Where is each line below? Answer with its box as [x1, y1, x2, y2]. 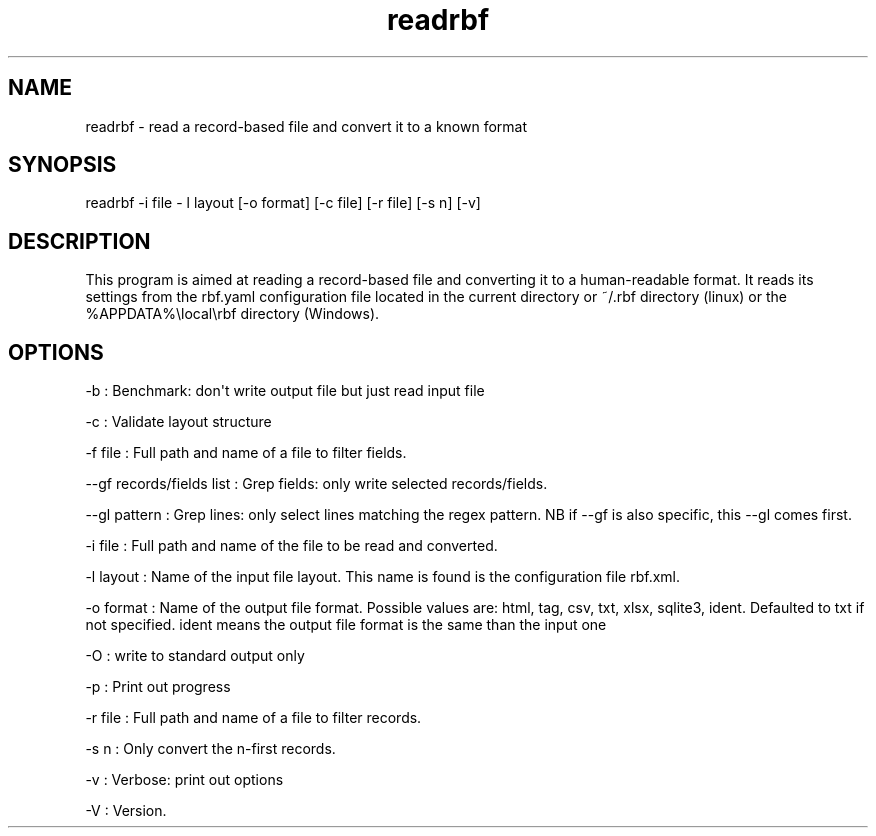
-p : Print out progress [85, 678, 231, 696]
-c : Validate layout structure [85, 413, 272, 431]
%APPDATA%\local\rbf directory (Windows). [85, 305, 380, 323]
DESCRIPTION [8, 228, 151, 254]
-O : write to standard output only [85, 647, 305, 665]
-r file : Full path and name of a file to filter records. [85, 709, 422, 727]
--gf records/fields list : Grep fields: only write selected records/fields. [85, 475, 548, 493]
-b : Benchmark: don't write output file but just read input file [85, 382, 485, 400]
